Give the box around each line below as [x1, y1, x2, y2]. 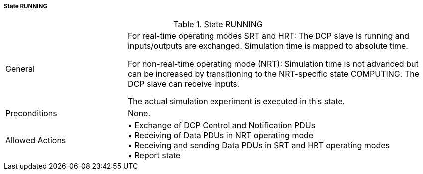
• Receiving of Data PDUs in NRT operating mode [127, 130, 314, 141]
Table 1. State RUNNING [173, 19, 263, 30]
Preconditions [5, 108, 57, 119]
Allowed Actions [5, 135, 66, 146]
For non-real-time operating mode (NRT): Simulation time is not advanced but [127, 59, 419, 69]
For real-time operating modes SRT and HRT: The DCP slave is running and [127, 31, 409, 41]
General [5, 64, 35, 74]
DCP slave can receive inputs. [127, 79, 240, 89]
